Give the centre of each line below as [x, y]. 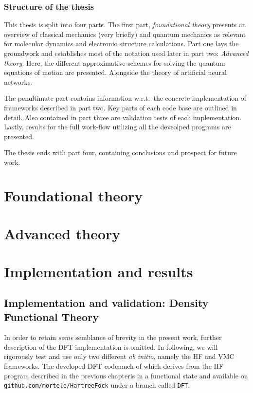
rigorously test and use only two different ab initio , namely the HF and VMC [119, 356]
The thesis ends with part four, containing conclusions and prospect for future [120, 152]
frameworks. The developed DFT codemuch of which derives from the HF [114, 366]
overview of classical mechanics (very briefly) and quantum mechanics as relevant [125, 34]
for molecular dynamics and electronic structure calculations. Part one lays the [121, 44]
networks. [18, 81]
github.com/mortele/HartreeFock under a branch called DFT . [97, 385]
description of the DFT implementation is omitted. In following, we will [111, 347]
